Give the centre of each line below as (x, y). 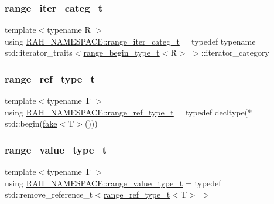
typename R (69, 30)
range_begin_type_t (121, 52)
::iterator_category (235, 52)
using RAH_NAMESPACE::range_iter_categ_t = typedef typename (130, 41)
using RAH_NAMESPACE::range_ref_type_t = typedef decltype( (126, 112)
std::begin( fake (31, 123)
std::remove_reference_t (49, 194)
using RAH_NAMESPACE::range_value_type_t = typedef (113, 183)
